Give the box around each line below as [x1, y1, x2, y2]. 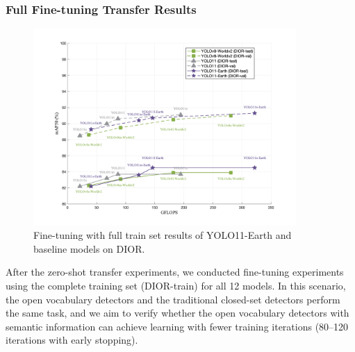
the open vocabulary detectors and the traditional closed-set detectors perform [6, 292, 340, 306]
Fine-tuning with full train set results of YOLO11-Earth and [33, 228, 292, 242]
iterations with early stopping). [6, 333, 138, 347]
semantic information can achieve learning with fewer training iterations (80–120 [6, 319, 349, 333]
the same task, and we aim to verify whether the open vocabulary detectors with [6, 305, 349, 320]
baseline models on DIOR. [33, 241, 145, 255]
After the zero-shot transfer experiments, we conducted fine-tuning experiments [6, 265, 344, 279]
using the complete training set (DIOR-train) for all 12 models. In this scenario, [6, 278, 346, 293]
